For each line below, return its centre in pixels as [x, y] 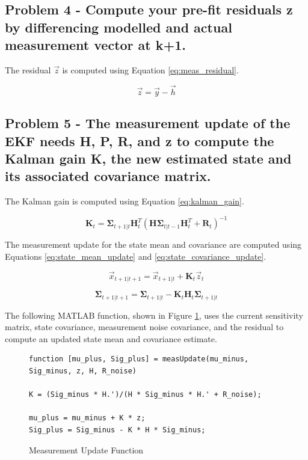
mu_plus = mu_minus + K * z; [87, 418]
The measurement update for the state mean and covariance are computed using [153, 244]
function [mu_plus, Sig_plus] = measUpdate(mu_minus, [139, 359]
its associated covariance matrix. [108, 176]
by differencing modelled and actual [119, 27]
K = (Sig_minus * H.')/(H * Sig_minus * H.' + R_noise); [145, 395]
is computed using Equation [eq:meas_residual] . [150, 69]
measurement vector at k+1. [96, 45]
